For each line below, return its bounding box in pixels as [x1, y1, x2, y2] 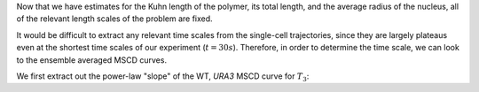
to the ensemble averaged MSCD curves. [16, 54, 168, 65]
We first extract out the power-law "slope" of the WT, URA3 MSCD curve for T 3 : [16, 71, 310, 83]
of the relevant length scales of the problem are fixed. [16, 13, 213, 24]
